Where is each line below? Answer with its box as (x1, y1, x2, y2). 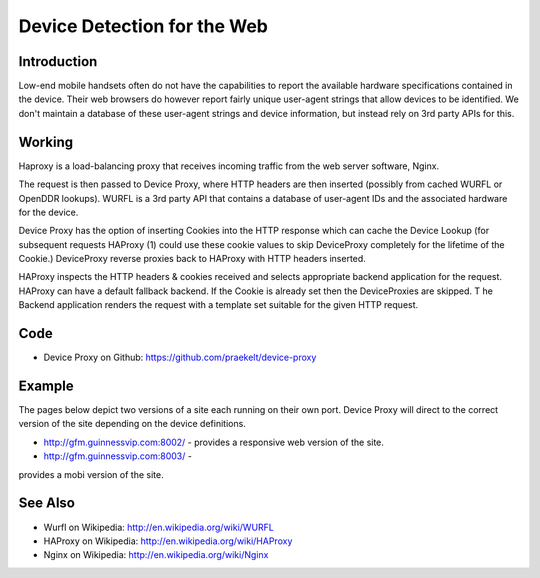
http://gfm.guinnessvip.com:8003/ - (43, 450, 192, 462)
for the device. (18, 206, 79, 218)
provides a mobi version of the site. (18, 468, 164, 480)
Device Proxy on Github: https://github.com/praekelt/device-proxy (43, 351, 317, 364)
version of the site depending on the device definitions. (18, 418, 247, 430)
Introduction (18, 53, 98, 70)
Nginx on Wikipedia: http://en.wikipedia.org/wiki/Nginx (43, 549, 269, 561)
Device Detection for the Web (18, 15, 269, 37)
